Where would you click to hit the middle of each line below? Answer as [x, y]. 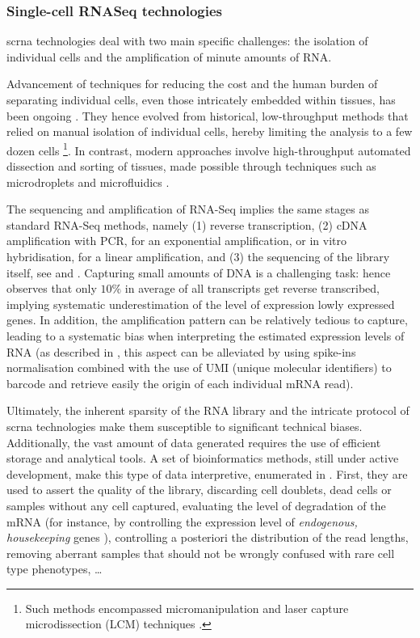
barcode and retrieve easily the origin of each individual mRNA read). [180, 383]
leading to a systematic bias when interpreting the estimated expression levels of [206, 335]
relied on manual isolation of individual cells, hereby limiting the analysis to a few [210, 131]
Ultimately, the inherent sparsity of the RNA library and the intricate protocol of [208, 410]
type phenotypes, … [55, 569]
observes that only [52, 288]
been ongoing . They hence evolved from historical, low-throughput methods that [208, 115]
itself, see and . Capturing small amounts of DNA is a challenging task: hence [199, 272]
